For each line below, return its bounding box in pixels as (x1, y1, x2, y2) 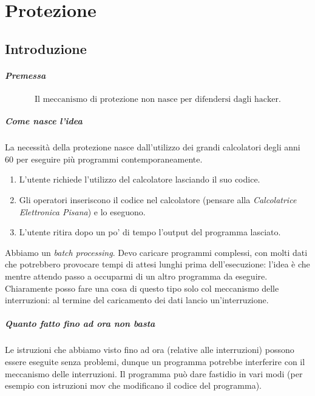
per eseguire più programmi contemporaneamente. (16, 152, 203, 165)
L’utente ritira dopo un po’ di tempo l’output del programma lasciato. (19, 226, 281, 238)
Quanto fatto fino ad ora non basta (5, 317, 155, 330)
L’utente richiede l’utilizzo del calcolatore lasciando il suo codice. (19, 173, 260, 186)
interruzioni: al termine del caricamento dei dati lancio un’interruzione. (5, 294, 269, 306)
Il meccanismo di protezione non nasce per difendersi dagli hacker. (35, 95, 281, 104)
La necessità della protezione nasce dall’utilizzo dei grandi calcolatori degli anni (5, 141, 300, 153)
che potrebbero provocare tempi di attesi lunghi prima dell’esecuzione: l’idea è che (5, 258, 310, 270)
